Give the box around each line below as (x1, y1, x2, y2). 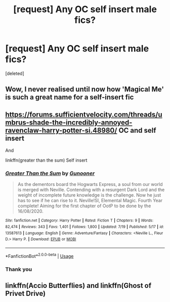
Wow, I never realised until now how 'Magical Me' (5, 85, 164, 94)
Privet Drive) (5, 289, 46, 298)
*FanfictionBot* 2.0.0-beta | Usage (5, 252, 74, 259)
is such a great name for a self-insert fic (5, 93, 134, 102)
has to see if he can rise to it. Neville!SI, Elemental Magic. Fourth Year (17, 198, 163, 204)
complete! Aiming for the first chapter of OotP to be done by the (17, 203, 151, 209)
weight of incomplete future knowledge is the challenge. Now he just (17, 192, 161, 198)
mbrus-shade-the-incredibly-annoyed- (5, 118, 133, 127)
